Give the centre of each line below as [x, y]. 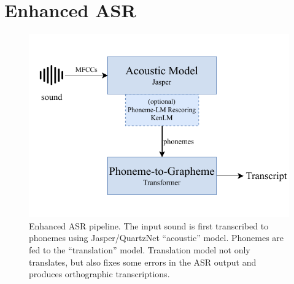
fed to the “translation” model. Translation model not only [140, 249]
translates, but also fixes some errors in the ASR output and [143, 262]
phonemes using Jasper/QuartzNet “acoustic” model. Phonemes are [157, 238]
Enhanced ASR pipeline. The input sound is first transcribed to [149, 225]
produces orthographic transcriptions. [99, 274]
